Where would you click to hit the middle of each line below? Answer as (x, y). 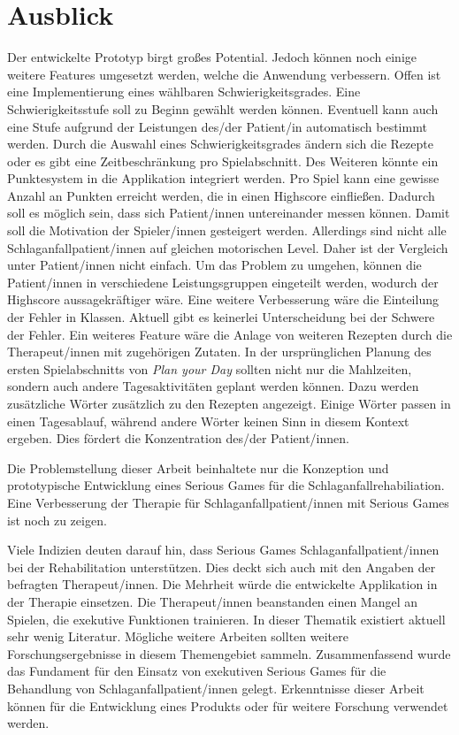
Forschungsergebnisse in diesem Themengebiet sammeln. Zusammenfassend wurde (229, 653)
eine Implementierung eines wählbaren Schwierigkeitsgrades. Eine (184, 92)
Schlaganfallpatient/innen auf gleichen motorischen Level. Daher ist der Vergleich (228, 247)
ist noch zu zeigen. (57, 520)
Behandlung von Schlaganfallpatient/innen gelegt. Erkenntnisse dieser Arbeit (216, 688)
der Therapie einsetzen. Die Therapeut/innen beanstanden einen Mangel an (213, 601)
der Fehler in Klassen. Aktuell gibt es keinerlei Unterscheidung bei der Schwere (221, 317)
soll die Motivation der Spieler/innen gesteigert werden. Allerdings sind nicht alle (227, 230)
